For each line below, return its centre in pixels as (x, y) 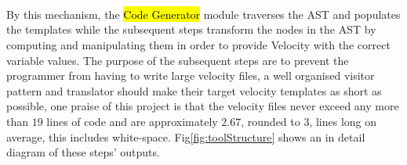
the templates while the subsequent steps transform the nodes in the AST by (191, 29)
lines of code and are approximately (132, 121)
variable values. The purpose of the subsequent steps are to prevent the (178, 60)
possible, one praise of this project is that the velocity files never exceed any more (203, 106)
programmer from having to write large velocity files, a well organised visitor (191, 75)
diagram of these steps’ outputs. (83, 152)
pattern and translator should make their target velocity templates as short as (194, 90)
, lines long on (343, 121)
